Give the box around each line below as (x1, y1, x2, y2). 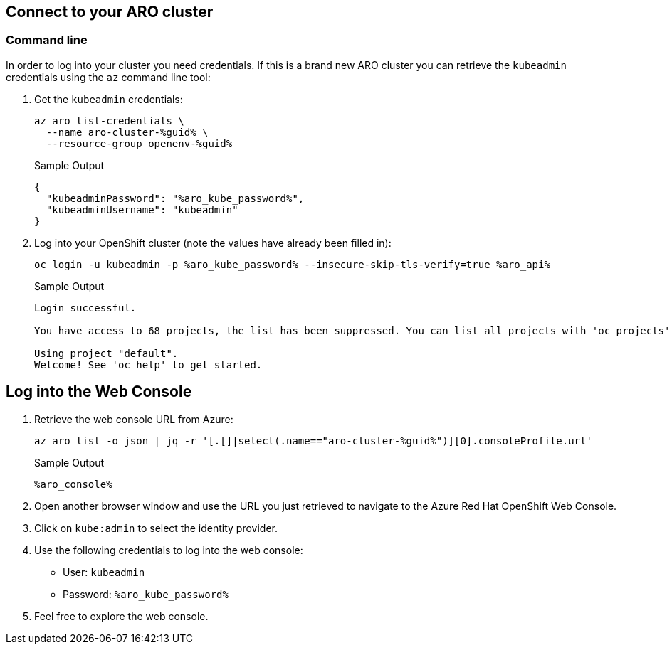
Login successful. (34, 302, 137, 314)
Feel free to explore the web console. (34, 609, 209, 622)
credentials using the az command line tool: (6, 70, 211, 83)
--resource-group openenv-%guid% (46, 137, 233, 149)
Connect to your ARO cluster (6, 3, 214, 21)
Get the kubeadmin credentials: (34, 92, 183, 105)
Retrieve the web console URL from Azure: (34, 412, 233, 425)
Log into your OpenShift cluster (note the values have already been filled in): (34, 236, 392, 249)
